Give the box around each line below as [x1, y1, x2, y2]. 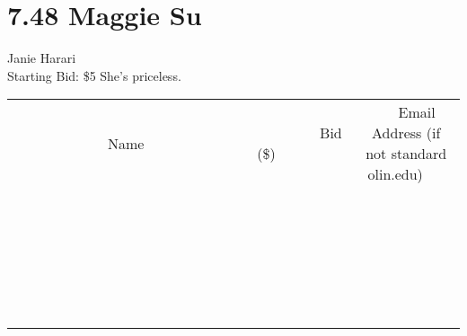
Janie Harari [7, 49, 76, 67]
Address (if [372, 122, 441, 144]
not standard [366, 143, 447, 164]
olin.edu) [367, 164, 423, 185]
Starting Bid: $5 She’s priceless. [7, 66, 181, 84]
